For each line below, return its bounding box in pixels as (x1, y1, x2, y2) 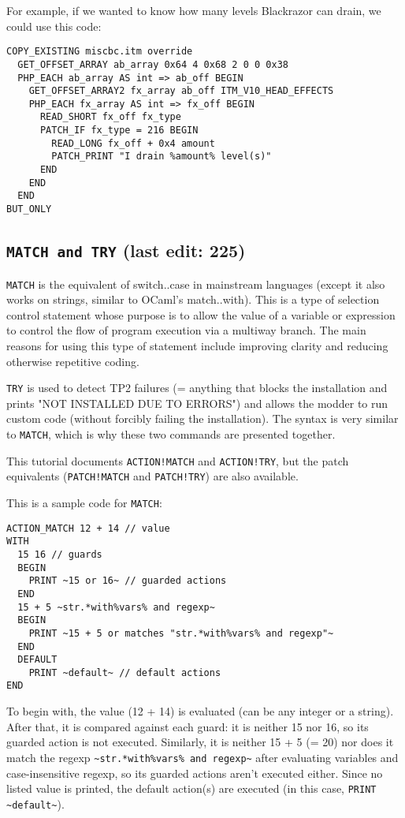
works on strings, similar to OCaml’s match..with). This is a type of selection (6, 291, 380, 308)
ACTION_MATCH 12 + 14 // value (6, 522, 170, 534)
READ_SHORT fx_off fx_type (39, 111, 181, 123)
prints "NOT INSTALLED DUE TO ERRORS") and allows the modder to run (6, 394, 388, 411)
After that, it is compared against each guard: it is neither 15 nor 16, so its (6, 718, 369, 734)
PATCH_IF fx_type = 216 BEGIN (39, 125, 199, 136)
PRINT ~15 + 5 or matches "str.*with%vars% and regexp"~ (28, 627, 334, 639)
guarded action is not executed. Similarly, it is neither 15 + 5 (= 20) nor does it (6, 734, 394, 750)
